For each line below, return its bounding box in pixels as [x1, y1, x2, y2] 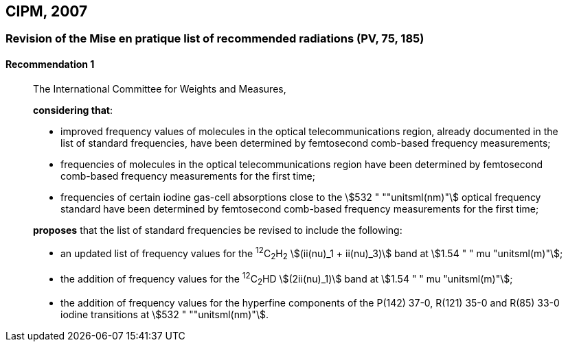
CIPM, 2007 [5, 3, 88, 20]
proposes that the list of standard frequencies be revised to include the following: [33, 224, 402, 236]
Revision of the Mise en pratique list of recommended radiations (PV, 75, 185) [5, 32, 424, 46]
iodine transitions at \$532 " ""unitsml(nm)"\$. [60, 308, 269, 320]
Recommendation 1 [5, 58, 95, 71]
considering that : [33, 104, 113, 116]
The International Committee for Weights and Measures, [33, 82, 286, 95]
